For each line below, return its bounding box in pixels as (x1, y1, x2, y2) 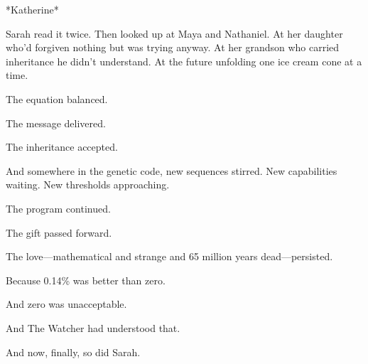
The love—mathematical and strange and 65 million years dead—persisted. (6, 249, 333, 264)
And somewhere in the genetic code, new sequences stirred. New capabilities (6, 163, 337, 178)
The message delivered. (6, 115, 106, 130)
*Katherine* (6, 2, 59, 16)
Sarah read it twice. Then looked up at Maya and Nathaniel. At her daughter (6, 26, 343, 41)
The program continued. (6, 200, 111, 215)
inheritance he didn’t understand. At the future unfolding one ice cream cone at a (6, 53, 362, 68)
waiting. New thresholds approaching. (6, 177, 170, 192)
